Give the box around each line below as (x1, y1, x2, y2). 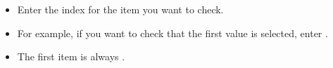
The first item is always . (17, 49, 125, 64)
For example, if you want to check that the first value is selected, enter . (17, 25, 328, 40)
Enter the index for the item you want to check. (17, 2, 224, 16)
